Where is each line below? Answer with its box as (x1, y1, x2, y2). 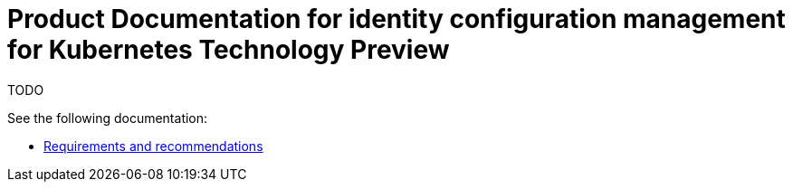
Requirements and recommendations (43, 137, 263, 154)
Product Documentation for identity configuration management (7, 4, 786, 34)
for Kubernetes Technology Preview (7, 34, 450, 65)
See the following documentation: (7, 109, 208, 126)
